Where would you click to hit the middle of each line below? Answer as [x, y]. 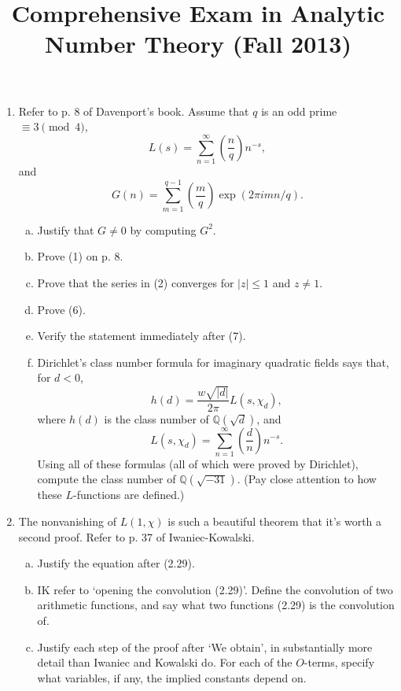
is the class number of [156, 418]
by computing [163, 229]
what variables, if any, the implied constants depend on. [172, 677]
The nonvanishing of [67, 521]
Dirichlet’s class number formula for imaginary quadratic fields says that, [213, 362]
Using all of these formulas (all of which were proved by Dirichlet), [198, 463]
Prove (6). [61, 309]
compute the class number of [107, 479]
